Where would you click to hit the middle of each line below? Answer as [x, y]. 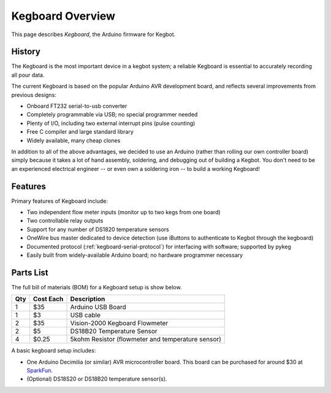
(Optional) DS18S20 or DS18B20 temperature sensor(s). [97, 379]
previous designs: [34, 94]
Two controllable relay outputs [65, 221]
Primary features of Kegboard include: [60, 201]
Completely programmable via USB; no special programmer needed [112, 115]
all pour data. [28, 75]
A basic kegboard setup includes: [54, 351]
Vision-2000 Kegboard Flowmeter [119, 323]
